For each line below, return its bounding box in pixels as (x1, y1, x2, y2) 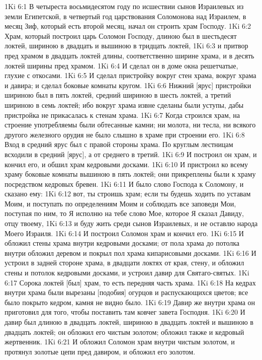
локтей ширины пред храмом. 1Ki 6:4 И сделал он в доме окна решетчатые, (5, 60, 238, 70)
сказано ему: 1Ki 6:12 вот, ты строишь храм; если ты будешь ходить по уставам (5, 188, 251, 199)
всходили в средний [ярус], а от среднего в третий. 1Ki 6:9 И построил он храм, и (5, 149, 257, 159)
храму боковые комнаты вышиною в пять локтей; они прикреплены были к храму (5, 169, 256, 179)
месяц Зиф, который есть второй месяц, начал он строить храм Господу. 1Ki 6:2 (5, 21, 251, 31)
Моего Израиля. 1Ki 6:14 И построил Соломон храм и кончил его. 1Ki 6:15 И (5, 228, 244, 238)
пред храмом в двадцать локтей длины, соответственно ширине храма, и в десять (5, 50, 254, 60)
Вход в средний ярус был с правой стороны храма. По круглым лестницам (5, 139, 233, 150)
